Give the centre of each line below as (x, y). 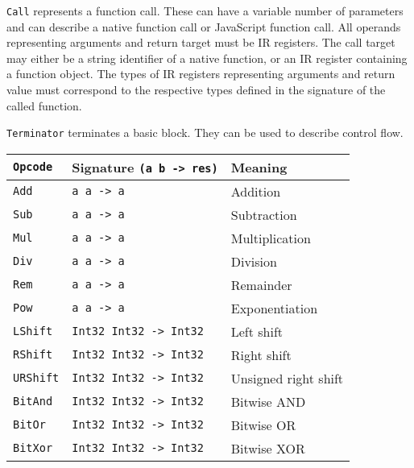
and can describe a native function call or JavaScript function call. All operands (204, 26)
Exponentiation (274, 308)
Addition (256, 191)
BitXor (33, 448)
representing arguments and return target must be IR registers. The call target (201, 42)
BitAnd (33, 402)
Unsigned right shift (287, 378)
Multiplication (271, 238)
